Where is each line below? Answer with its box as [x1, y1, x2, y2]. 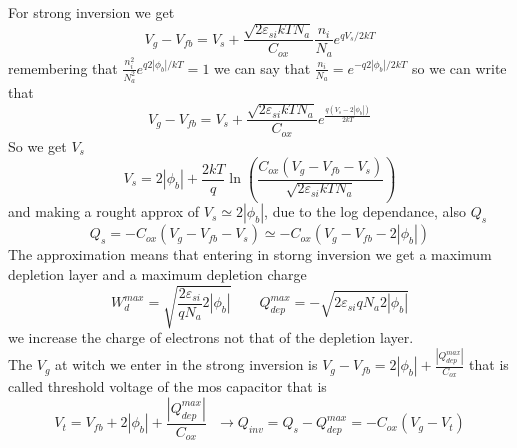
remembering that [8, 57, 118, 78]
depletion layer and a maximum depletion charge [8, 264, 307, 285]
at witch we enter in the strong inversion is [55, 354, 318, 375]
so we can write [411, 57, 507, 78]
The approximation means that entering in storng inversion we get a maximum [8, 244, 492, 265]
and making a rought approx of [8, 201, 200, 222]
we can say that [214, 57, 311, 78]
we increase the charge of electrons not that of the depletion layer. [8, 327, 414, 348]
